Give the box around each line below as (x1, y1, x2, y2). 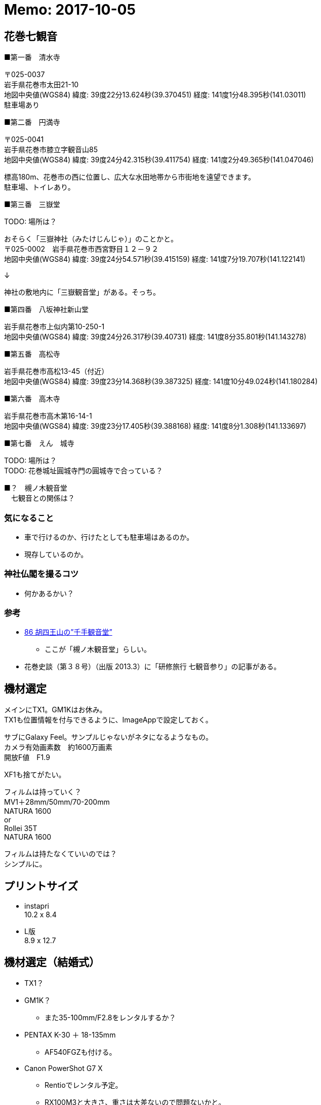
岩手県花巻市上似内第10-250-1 (4, 322, 105, 331)
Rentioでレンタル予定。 (45, 1080, 123, 1089)
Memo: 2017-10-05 (4, 1, 136, 18)
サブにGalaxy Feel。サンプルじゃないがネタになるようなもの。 (4, 733, 213, 742)
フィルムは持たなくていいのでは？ (4, 849, 117, 858)
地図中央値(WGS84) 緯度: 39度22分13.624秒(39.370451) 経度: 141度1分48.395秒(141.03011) (4, 90, 306, 99)
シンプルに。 (4, 859, 47, 869)
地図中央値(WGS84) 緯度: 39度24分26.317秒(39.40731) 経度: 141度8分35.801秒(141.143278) (4, 332, 306, 341)
